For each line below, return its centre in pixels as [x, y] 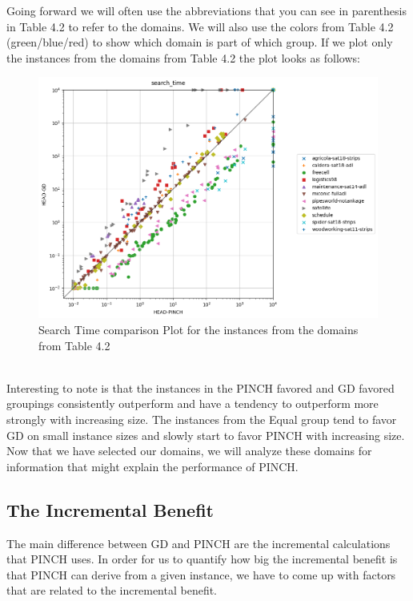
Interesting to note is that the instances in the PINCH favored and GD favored [200, 387]
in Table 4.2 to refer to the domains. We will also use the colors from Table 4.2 [200, 26]
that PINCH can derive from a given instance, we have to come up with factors [201, 574]
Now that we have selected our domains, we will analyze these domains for [189, 451]
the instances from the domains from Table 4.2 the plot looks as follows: [183, 57]
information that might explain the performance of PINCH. [152, 466]
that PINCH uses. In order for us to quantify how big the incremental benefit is [202, 559]
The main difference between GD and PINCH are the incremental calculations [198, 543]
